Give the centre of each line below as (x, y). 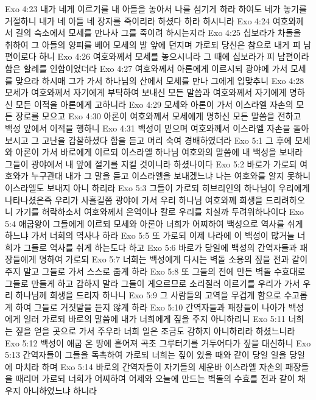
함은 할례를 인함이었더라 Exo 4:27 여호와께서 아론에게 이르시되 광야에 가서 (146, 68)
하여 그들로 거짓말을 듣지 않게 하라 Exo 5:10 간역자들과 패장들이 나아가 (150, 307)
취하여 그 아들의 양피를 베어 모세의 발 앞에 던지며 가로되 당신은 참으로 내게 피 (153, 44)
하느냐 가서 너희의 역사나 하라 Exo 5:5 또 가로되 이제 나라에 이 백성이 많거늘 (150, 235)
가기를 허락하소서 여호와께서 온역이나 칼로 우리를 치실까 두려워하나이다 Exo (160, 212)
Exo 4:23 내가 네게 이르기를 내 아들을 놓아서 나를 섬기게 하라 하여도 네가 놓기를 (156, 9)
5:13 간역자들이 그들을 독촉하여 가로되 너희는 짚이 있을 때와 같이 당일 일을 (146, 355)
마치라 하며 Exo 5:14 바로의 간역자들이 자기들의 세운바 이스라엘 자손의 (149, 366)
